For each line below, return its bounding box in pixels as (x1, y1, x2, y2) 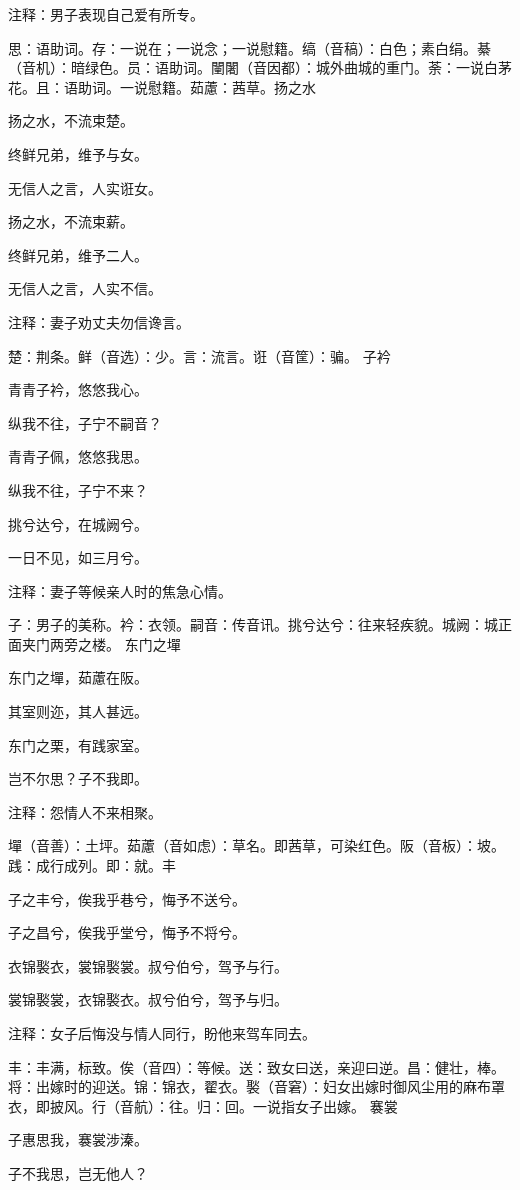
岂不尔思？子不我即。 (8, 768, 148, 789)
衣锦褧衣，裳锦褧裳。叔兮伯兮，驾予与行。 (8, 955, 288, 976)
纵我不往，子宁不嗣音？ (8, 412, 162, 433)
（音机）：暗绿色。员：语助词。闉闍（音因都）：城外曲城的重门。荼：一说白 (8, 57, 498, 78)
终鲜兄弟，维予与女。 (8, 143, 148, 164)
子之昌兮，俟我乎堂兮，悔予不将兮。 (8, 922, 246, 943)
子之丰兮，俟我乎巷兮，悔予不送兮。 (8, 888, 246, 909)
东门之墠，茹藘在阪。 (8, 667, 148, 688)
